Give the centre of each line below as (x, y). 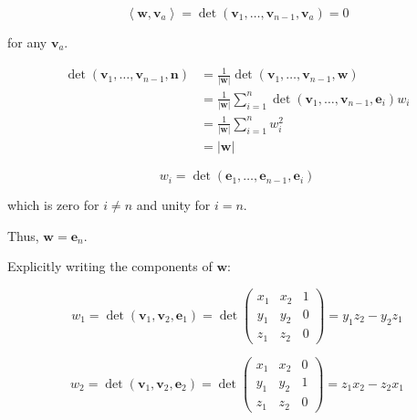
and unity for (173, 205)
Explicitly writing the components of (110, 266)
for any (27, 42)
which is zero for (53, 205)
